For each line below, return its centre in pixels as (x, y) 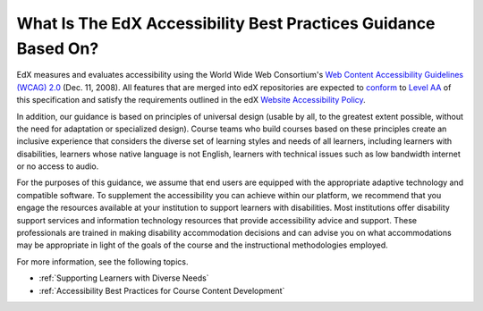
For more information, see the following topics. (102, 261)
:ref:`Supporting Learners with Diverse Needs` (124, 278)
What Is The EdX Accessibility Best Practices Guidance (226, 23)
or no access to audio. (58, 166)
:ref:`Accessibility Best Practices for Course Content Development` (162, 290)
